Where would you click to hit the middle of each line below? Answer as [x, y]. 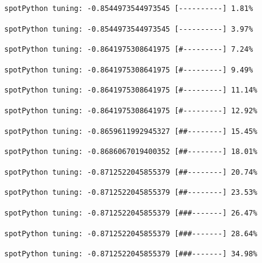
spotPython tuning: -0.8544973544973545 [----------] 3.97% [129, 29]
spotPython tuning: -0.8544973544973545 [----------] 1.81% [129, 9]
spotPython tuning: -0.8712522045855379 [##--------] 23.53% [131, 193]
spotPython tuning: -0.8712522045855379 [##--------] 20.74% [131, 172]
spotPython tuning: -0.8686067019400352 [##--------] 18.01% [131, 152]
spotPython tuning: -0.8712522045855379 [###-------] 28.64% [131, 233]
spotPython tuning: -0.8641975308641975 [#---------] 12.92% [131, 110]
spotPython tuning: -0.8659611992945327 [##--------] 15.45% [131, 131]
